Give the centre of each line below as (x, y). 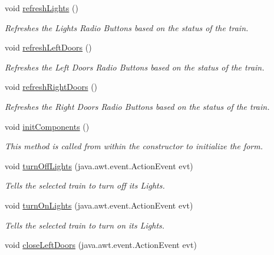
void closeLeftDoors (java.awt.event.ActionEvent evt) (101, 245)
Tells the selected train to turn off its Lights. (85, 185)
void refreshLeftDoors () (48, 47)
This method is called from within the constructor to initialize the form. (134, 146)
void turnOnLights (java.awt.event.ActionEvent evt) (99, 205)
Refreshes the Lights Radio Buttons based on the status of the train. (127, 27)
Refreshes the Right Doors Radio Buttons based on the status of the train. (137, 106)
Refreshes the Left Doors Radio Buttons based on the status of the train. (135, 67)
